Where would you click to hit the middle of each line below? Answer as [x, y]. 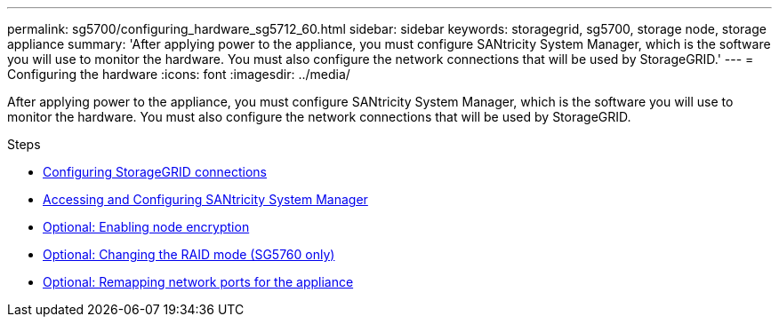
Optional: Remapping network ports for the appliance [198, 282]
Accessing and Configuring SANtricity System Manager [205, 199]
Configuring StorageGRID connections [155, 172]
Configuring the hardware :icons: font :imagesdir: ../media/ [179, 74]
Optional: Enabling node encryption [146, 227]
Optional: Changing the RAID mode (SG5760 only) [189, 254]
